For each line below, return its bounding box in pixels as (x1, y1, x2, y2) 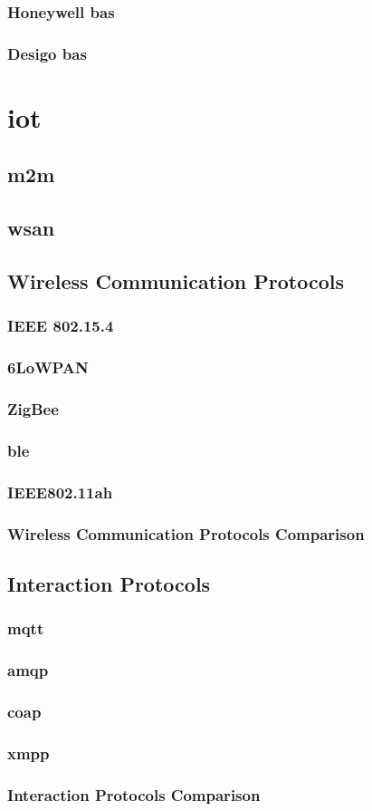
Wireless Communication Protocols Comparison (7, 522, 365, 545)
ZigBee (7, 398, 59, 420)
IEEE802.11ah (7, 480, 113, 503)
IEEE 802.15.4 (7, 314, 114, 337)
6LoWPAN (7, 356, 89, 379)
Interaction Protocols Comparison (7, 783, 261, 806)
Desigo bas (7, 42, 87, 64)
